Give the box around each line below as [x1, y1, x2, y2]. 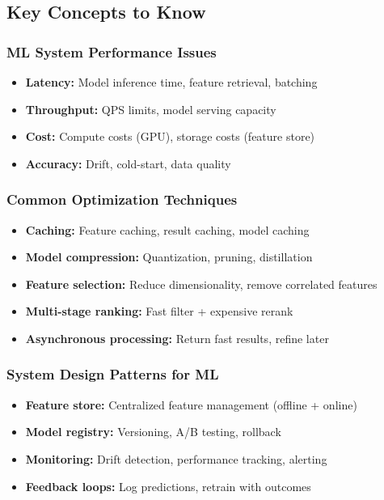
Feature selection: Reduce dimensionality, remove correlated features [25, 275, 378, 292]
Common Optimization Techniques [6, 189, 238, 210]
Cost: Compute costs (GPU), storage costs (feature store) [25, 128, 315, 145]
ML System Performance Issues [6, 41, 217, 61]
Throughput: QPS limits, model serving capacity [25, 100, 276, 117]
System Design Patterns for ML [6, 364, 219, 384]
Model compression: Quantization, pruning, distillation [25, 248, 313, 265]
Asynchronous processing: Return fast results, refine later [25, 329, 329, 346]
